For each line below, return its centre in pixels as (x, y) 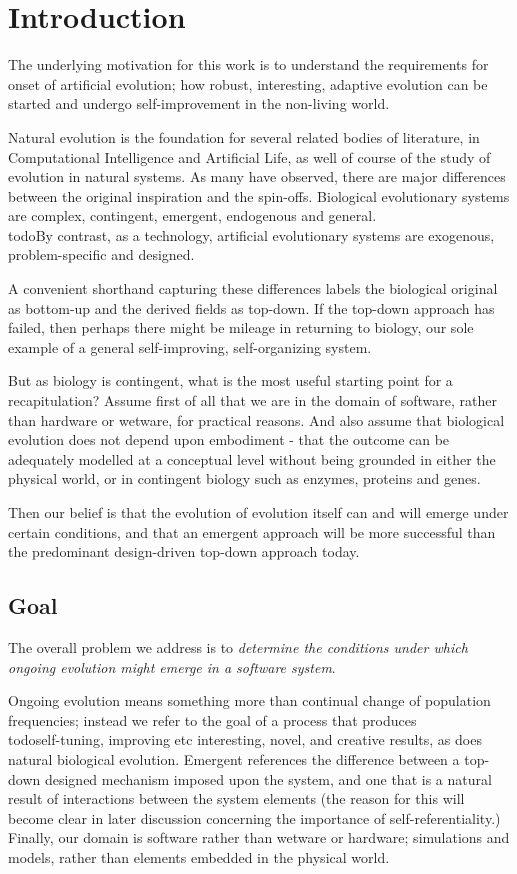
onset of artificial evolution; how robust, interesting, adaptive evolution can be (248, 83)
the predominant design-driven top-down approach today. (184, 551)
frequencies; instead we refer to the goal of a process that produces (212, 719)
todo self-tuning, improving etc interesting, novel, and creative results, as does (245, 739)
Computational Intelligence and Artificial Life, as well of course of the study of (249, 156)
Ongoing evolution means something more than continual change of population (249, 700)
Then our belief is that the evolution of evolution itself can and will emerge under (258, 512)
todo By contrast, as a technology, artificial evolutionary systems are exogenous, (251, 234)
